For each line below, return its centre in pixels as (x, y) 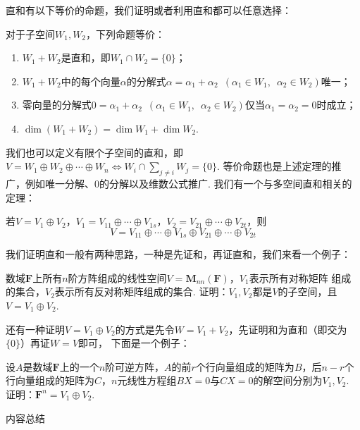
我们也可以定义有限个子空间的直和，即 (94, 152)
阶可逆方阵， (135, 366)
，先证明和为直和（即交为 (288, 329)
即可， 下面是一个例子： (134, 343)
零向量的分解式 (57, 105)
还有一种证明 (35, 329)
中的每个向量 (91, 81)
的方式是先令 (145, 329)
